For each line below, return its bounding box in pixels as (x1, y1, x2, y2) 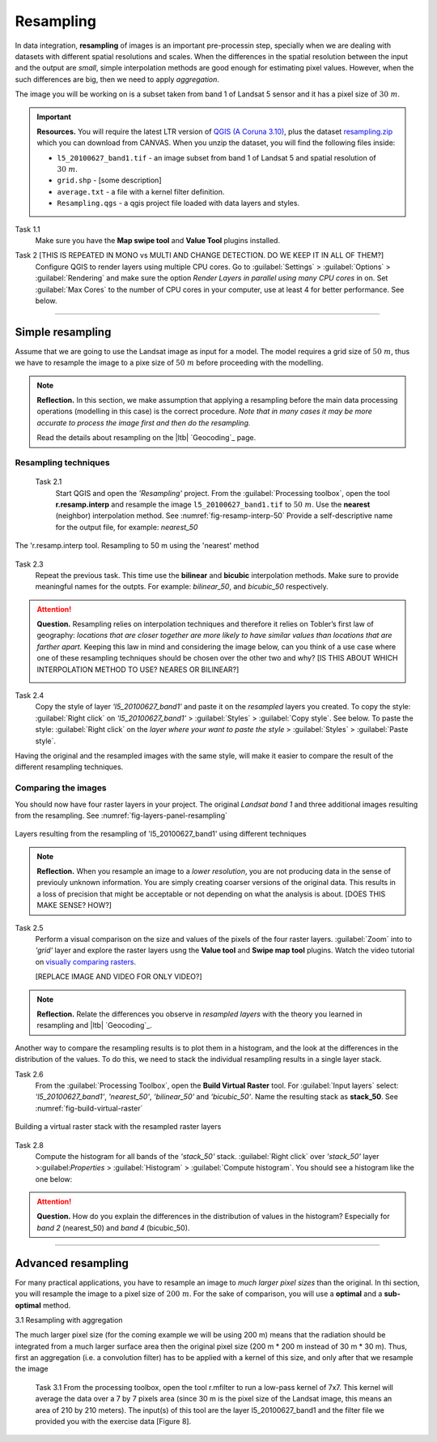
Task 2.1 (35, 477, 62, 486)
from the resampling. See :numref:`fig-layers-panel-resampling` (15, 811, 228, 820)
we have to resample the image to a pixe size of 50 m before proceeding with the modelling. (15, 357, 324, 368)
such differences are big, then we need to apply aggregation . (15, 74, 220, 84)
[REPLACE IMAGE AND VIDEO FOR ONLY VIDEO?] (35, 972, 202, 982)
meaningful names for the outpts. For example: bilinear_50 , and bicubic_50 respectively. (35, 582, 329, 592)
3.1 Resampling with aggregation (15, 1315, 123, 1324)
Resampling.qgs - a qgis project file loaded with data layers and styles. (57, 199, 299, 208)
